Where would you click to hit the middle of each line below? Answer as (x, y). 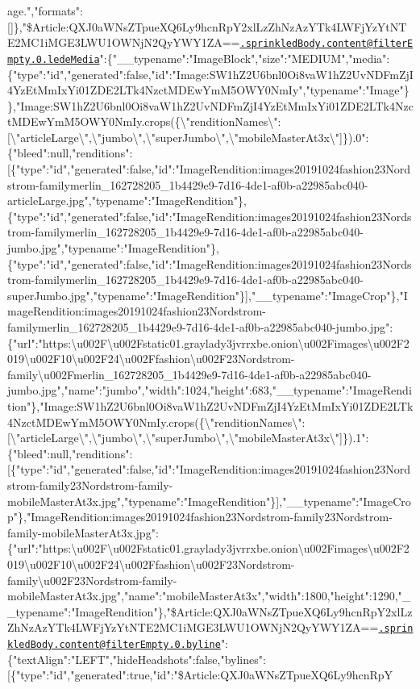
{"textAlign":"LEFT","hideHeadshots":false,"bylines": (137, 659)
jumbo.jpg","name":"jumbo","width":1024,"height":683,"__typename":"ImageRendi (210, 390)
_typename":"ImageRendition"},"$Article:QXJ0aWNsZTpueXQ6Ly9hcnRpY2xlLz (210, 611)
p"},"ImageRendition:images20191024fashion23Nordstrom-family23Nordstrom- (200, 517)
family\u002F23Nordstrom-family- (92, 580)
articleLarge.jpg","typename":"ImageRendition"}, (127, 200)
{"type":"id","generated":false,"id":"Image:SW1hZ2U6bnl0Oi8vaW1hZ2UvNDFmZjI (210, 74)
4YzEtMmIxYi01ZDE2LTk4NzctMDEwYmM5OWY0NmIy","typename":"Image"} (208, 90)
